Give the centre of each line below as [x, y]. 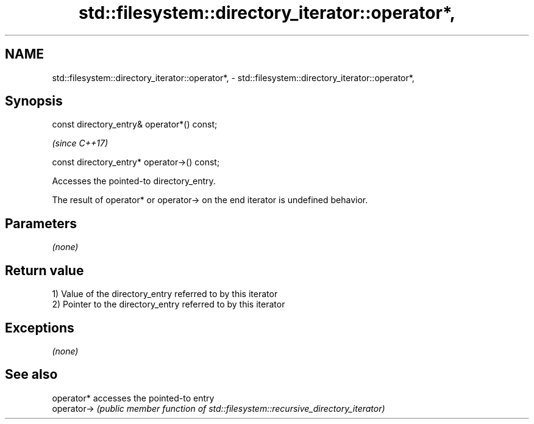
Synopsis [34, 101]
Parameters [41, 223]
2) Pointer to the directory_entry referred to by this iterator [169, 304]
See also [31, 375]
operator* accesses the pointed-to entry [133, 398]
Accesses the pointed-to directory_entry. [134, 181]
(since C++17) [80, 143]
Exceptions [40, 328]
